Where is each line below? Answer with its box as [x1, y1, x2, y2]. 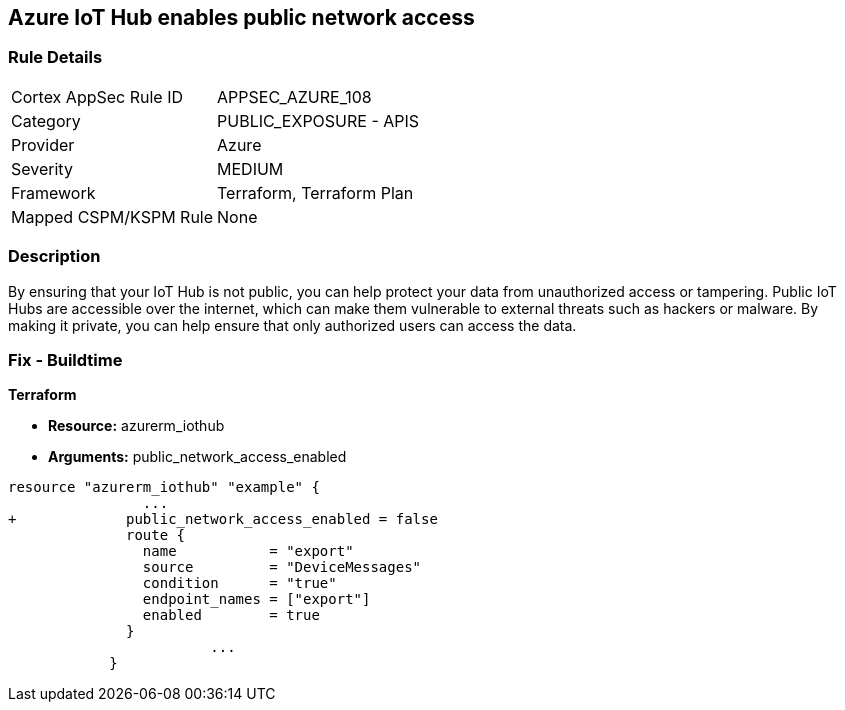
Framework [11, 182, 96, 203]
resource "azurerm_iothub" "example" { [8, 479, 320, 496]
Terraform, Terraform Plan [217, 182, 414, 203]
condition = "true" [142, 575, 337, 592]
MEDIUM [217, 158, 284, 179]
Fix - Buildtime [8, 349, 123, 370]
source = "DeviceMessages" [142, 559, 422, 576]
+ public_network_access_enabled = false [8, 511, 438, 528]
